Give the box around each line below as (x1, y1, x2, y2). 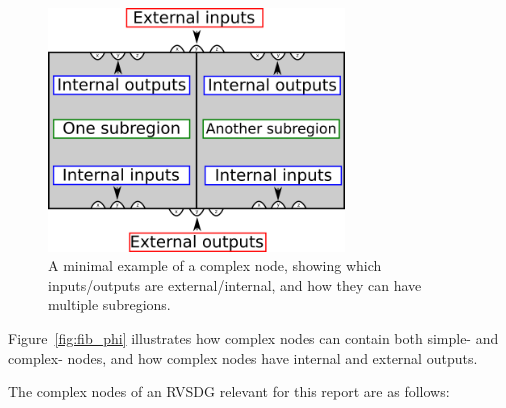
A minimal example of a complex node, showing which (48, 255, 382, 276)
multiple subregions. (48, 294, 171, 315)
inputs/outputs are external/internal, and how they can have (48, 274, 422, 295)
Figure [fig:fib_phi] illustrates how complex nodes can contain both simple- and (8, 327, 499, 348)
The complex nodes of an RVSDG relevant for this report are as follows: (8, 381, 450, 402)
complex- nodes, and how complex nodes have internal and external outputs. (8, 347, 478, 368)
